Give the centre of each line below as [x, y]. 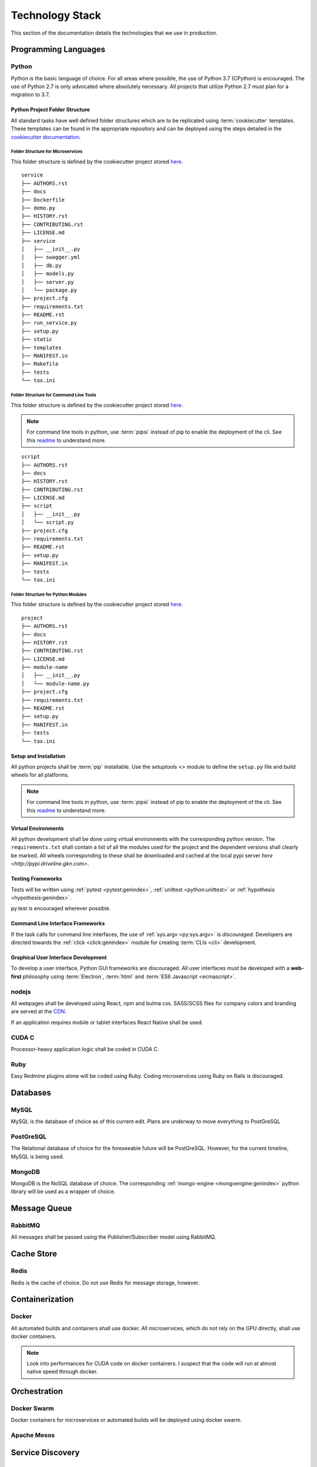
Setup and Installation [38, 756]
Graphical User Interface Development [59, 958]
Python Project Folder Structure [50, 110]
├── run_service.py [49, 323]
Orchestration [37, 1392]
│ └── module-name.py [55, 683]
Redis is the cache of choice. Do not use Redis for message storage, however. [105, 1283]
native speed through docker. [62, 1372]
